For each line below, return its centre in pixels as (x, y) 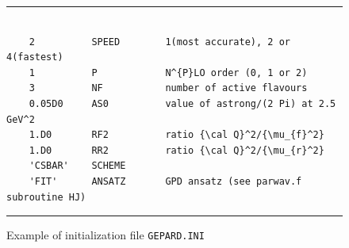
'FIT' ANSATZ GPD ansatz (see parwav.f (165, 181)
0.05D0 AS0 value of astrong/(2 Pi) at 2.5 (182, 103)
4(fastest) (35, 57)
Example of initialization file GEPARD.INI (105, 235)
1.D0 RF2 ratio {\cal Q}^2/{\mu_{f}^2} (176, 135)
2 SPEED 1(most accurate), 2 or (159, 42)
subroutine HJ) (46, 197)
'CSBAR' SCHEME (77, 166)
